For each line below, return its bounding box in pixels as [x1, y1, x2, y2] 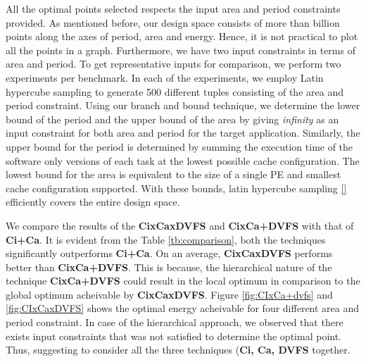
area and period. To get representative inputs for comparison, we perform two [6, 56, 341, 71]
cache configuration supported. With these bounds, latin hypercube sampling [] [6, 180, 347, 195]
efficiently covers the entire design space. [6, 194, 180, 209]
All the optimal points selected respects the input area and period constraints [6, 1, 341, 15]
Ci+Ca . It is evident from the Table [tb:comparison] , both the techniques [6, 232, 326, 246]
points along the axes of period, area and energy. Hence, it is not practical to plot [6, 29, 358, 44]
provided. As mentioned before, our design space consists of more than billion [6, 15, 340, 30]
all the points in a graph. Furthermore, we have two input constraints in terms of [6, 42, 355, 57]
